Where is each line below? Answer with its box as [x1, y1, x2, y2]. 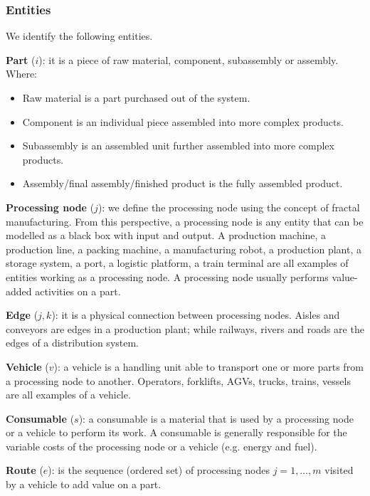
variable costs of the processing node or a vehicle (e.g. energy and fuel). [6, 438, 317, 453]
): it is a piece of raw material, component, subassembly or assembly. [38, 52, 339, 67]
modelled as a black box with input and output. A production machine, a [6, 228, 327, 243]
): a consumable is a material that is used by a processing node [78, 411, 354, 426]
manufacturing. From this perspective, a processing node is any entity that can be [6, 213, 364, 228]
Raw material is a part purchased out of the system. [22, 90, 250, 105]
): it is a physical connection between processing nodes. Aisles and [51, 307, 340, 322]
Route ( [6, 463, 43, 477]
